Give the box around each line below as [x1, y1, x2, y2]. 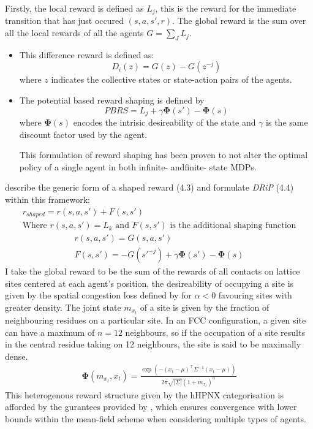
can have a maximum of [5, 325, 95, 338]
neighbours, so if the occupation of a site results [125, 325, 305, 338]
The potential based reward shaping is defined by [19, 94, 205, 107]
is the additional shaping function [170, 221, 296, 230]
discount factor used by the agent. [19, 127, 148, 140]
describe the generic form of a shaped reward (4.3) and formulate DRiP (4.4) [5, 181, 294, 194]
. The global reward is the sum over [172, 14, 306, 27]
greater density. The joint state [5, 301, 121, 313]
